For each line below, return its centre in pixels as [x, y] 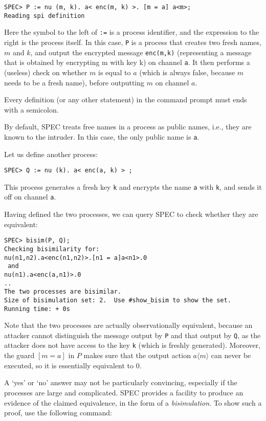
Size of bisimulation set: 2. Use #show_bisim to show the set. [118, 300]
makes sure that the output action [137, 355]
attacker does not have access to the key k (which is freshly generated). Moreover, [132, 345]
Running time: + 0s [37, 309]
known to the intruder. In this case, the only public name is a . [102, 136]
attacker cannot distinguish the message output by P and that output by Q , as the [132, 335]
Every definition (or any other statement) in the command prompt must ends [126, 99]
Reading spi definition [45, 16]
